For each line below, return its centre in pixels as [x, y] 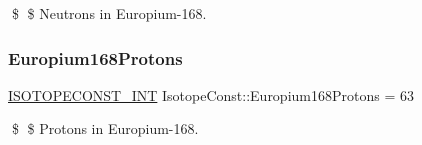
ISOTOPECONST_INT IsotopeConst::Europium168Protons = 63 [211, 94]
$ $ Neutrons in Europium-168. [109, 13]
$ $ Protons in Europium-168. [105, 128]
